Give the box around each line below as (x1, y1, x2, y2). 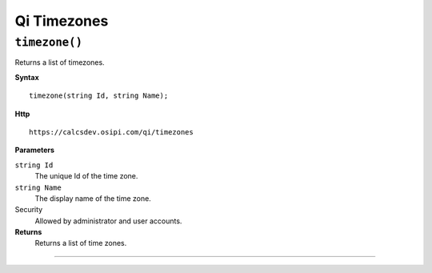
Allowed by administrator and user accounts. (34, 216, 182, 226)
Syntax (14, 72, 39, 82)
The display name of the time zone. (34, 193, 151, 203)
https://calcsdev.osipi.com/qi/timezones (29, 127, 194, 136)
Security (14, 205, 43, 215)
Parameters (14, 145, 55, 155)
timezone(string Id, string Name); (29, 91, 169, 100)
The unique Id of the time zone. (34, 171, 138, 181)
